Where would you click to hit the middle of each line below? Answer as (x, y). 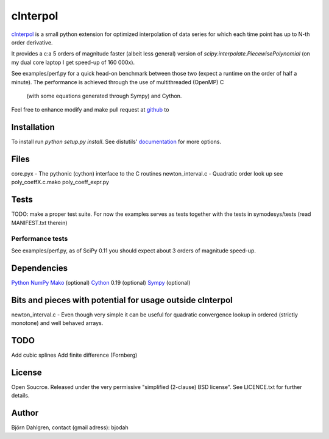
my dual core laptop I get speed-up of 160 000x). (73, 62)
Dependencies (40, 268)
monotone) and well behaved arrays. (57, 323)
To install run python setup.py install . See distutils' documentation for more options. (116, 142)
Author (25, 413)
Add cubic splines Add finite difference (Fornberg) (74, 355)
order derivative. (32, 42)
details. (20, 396)
